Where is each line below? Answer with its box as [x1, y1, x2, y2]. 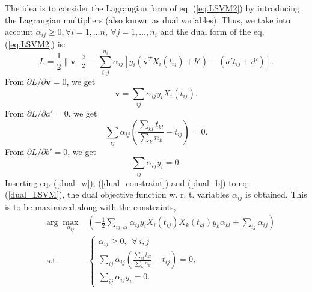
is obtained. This [245, 188, 307, 201]
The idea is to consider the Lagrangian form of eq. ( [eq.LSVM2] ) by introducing [5, 2, 299, 14]
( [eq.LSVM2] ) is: [5, 37, 66, 50]
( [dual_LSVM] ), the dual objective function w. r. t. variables [5, 188, 230, 201]
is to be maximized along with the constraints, [5, 200, 176, 213]
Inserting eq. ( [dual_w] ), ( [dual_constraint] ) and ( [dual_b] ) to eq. [5, 176, 249, 189]
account [5, 25, 34, 38]
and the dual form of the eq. [160, 25, 265, 38]
